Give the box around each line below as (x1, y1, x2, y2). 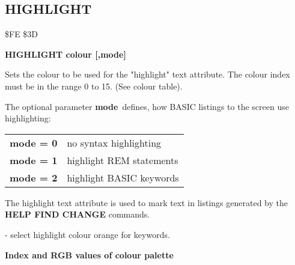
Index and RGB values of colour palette (5, 248, 174, 261)
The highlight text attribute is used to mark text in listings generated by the (5, 196, 288, 209)
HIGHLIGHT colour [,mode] (5, 47, 126, 60)
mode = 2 (10, 170, 58, 184)
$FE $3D (5, 28, 38, 40)
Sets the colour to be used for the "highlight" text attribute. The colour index (5, 68, 290, 81)
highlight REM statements (67, 153, 178, 167)
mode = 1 (10, 153, 58, 167)
